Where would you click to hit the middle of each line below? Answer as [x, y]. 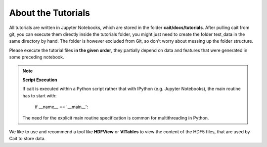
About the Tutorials [49, 13]
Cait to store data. [27, 139]
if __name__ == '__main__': [62, 107]
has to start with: [40, 95]
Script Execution [40, 80]
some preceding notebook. [37, 57]
